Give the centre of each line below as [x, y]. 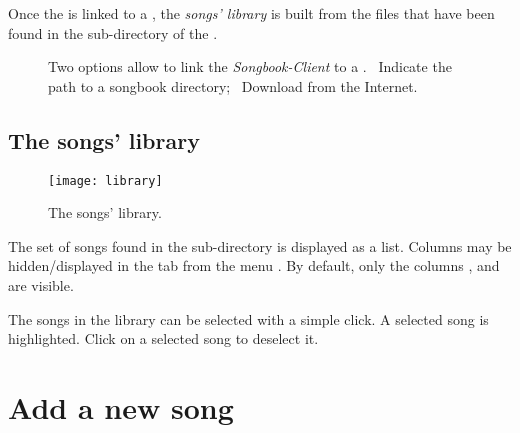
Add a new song [121, 406]
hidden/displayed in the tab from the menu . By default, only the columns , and [254, 265]
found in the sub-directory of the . [113, 32]
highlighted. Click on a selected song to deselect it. [163, 338]
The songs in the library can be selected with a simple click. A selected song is [248, 318]
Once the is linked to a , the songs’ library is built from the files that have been [251, 13]
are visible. [41, 285]
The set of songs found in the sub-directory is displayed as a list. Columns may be [260, 245]
